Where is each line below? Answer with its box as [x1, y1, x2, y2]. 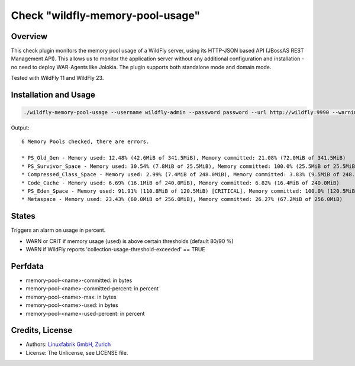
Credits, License [11, 325, 73, 335]
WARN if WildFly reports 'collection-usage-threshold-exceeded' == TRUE [25, 246, 205, 253]
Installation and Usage [11, 90, 96, 100]
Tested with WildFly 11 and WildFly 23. [11, 75, 104, 82]
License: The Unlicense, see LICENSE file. [25, 349, 128, 356]
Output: [11, 124, 30, 131]
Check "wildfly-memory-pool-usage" [11, 9, 201, 22]
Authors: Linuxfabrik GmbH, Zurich [25, 341, 111, 348]
